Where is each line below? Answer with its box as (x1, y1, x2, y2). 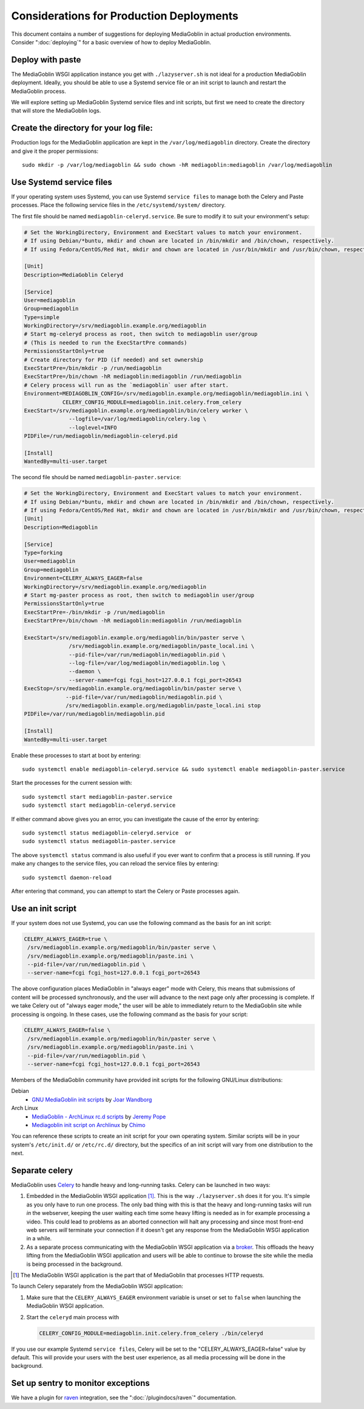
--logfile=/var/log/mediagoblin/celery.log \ (69, 415, 207, 423)
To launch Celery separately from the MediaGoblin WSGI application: (11, 1283, 183, 1290)
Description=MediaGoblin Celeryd (24, 271, 124, 278)
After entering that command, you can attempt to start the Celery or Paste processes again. (11, 887, 240, 895)
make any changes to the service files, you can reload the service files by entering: (11, 860, 219, 867)
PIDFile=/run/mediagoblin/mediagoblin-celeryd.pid (24, 432, 178, 440)
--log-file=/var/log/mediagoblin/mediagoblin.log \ (69, 660, 226, 667)
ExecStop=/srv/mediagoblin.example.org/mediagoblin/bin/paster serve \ (24, 685, 242, 692)
